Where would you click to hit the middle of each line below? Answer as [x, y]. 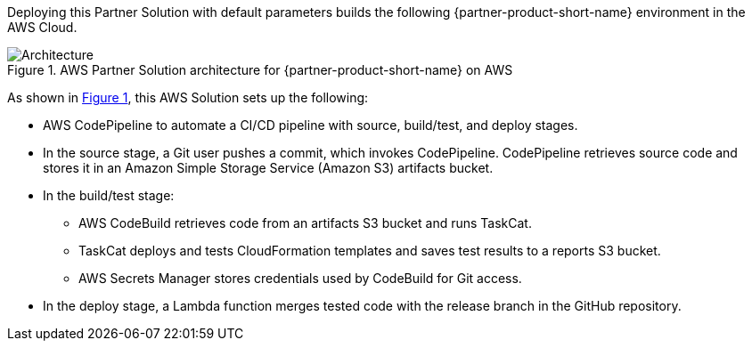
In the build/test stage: [109, 195]
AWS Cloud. [42, 27]
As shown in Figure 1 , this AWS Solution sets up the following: [188, 97]
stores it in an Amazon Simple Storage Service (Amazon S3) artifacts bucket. [268, 168]
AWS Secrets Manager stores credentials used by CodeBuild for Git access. [300, 278]
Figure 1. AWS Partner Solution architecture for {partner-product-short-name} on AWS [260, 70]
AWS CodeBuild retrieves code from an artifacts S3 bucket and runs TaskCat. [305, 223]
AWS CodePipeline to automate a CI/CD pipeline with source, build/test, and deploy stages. [311, 125]
